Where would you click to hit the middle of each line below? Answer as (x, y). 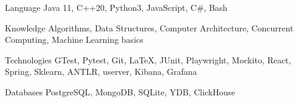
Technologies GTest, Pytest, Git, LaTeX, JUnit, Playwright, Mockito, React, (148, 59)
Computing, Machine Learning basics (74, 40)
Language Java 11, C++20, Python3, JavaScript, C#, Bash (116, 7)
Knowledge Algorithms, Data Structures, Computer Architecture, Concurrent (149, 27)
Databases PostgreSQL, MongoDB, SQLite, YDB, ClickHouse (120, 91)
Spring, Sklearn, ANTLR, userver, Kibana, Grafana (101, 72)
